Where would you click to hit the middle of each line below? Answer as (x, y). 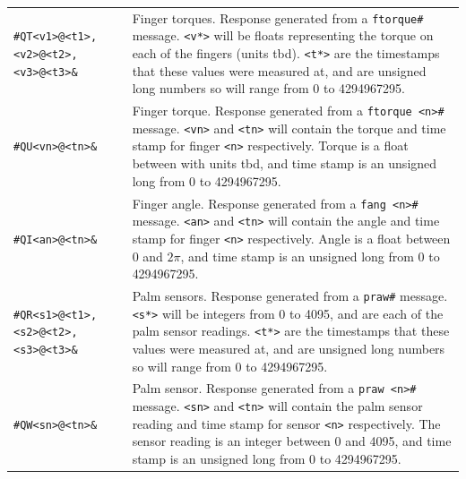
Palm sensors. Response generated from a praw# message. (290, 295)
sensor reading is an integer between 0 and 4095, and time (292, 441)
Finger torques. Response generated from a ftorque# (278, 17)
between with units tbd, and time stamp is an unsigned (285, 163)
